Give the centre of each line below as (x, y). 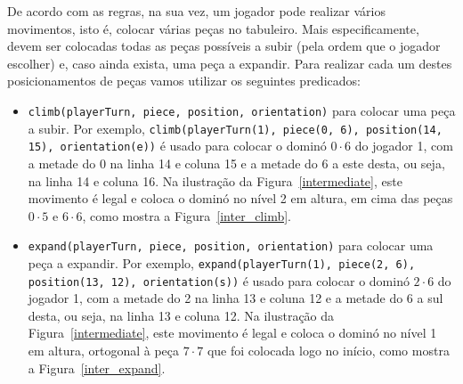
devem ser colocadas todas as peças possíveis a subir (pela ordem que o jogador (224, 46)
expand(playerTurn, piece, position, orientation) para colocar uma (231, 245)
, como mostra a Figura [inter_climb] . (187, 215)
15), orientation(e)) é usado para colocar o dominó (177, 146)
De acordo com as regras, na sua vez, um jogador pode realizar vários (197, 11)
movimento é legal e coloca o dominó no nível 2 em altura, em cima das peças (240, 198)
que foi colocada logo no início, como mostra (328, 351)
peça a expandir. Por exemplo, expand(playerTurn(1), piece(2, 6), (222, 262)
